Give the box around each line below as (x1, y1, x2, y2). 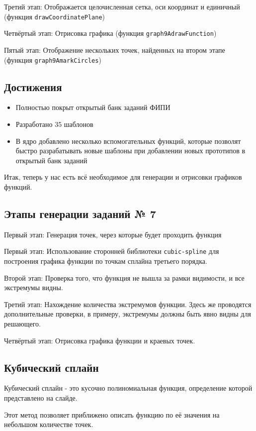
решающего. (4, 318, 41, 328)
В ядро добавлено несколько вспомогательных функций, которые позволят (15, 135, 241, 146)
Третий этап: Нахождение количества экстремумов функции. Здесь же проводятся (4, 299, 252, 309)
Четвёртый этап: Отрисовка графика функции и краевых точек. (4, 335, 195, 345)
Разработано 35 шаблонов (15, 118, 93, 129)
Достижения (4, 79, 62, 94)
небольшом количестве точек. (4, 419, 93, 430)
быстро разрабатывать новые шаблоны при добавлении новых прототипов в (15, 145, 246, 156)
